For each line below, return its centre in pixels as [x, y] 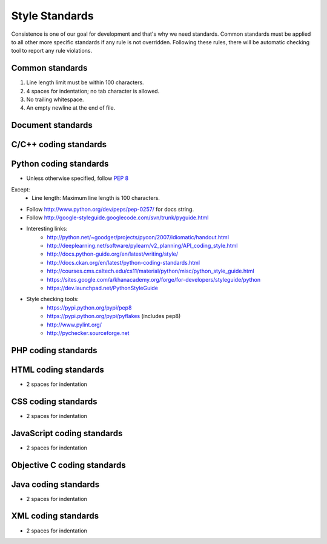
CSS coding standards [54, 401]
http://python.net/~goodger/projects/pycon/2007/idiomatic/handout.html [138, 237]
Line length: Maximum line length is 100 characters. [96, 198]
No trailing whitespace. [55, 99]
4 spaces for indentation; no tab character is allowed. [93, 91]
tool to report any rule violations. [52, 51]
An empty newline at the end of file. [71, 108]
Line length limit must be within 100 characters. [85, 82]
